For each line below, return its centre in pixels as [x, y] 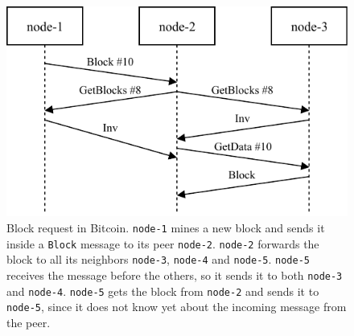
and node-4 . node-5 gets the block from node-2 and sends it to [163, 291]
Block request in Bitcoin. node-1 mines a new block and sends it [166, 227]
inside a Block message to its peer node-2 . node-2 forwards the [163, 243]
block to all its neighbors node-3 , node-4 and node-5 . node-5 [158, 259]
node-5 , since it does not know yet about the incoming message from [177, 307]
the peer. [29, 322]
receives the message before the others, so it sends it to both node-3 [175, 275]
